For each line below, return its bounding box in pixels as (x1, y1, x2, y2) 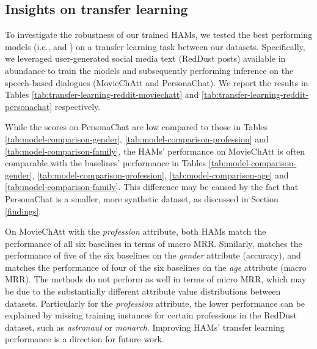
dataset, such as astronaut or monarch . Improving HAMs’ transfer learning (5, 320, 285, 333)
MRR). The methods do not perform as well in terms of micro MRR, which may (5, 273, 307, 285)
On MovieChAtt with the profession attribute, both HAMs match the (5, 225, 266, 238)
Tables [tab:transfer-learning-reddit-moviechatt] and (5, 88, 199, 101)
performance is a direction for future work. (5, 332, 164, 345)
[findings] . (5, 204, 42, 217)
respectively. (54, 100, 101, 112)
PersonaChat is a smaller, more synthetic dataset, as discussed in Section (5, 192, 279, 205)
